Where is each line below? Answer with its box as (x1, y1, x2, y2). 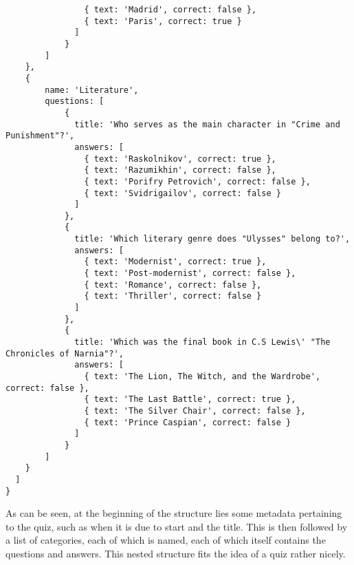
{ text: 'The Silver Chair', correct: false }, (84, 405, 306, 416)
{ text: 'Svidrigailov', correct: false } (84, 188, 281, 198)
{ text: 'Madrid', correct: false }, (84, 5, 257, 14)
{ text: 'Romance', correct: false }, (84, 279, 262, 290)
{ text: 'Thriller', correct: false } (84, 291, 262, 301)
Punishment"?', (5, 131, 75, 141)
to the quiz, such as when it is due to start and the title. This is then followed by (5, 519, 348, 533)
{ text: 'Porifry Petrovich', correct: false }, (84, 176, 311, 186)
